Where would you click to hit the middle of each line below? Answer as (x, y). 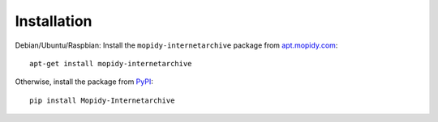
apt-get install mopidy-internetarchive (111, 63)
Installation (54, 21)
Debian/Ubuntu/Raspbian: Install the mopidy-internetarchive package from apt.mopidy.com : (176, 45)
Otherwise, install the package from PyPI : (84, 82)
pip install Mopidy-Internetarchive (102, 100)
